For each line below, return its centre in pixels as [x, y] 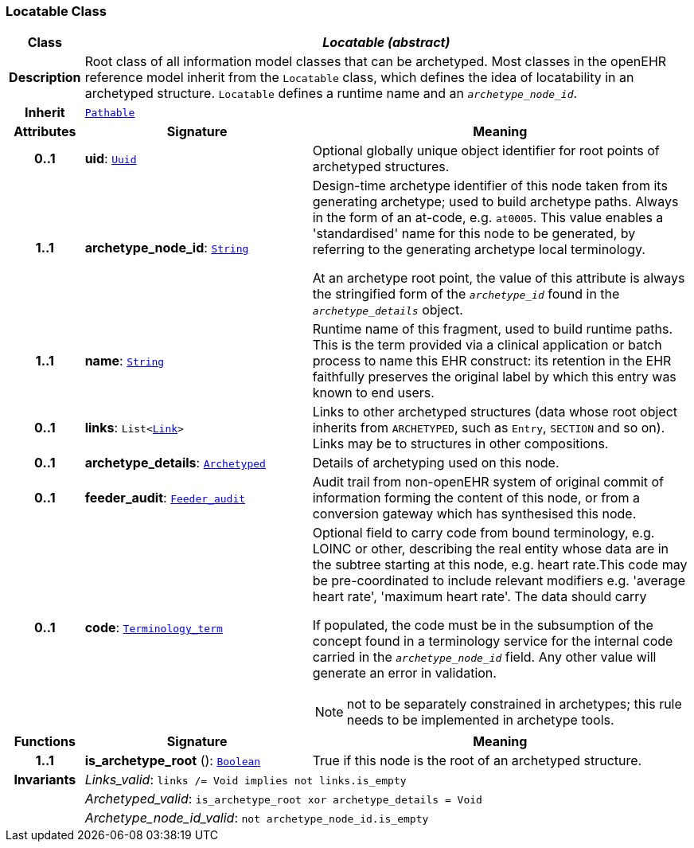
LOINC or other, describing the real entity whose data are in [491, 549]
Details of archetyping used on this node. [436, 463]
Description [45, 78]
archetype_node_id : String [167, 248]
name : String [125, 361]
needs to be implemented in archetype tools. [480, 720]
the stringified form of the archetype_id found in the [466, 294]
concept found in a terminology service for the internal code [493, 641]
